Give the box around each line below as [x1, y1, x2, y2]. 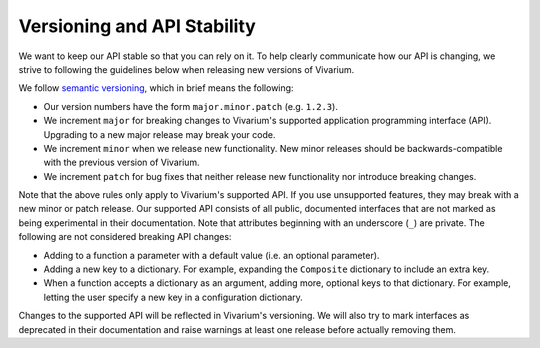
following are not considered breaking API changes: [18, 231, 232, 243]
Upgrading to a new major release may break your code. [43, 128, 276, 140]
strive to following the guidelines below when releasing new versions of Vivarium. [18, 63, 355, 75]
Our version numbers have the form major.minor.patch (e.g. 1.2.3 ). [43, 100, 339, 112]
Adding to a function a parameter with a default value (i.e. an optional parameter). [43, 249, 380, 261]
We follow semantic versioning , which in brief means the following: [18, 82, 294, 94]
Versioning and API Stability [18, 15, 257, 37]
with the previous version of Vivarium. [43, 156, 200, 169]
